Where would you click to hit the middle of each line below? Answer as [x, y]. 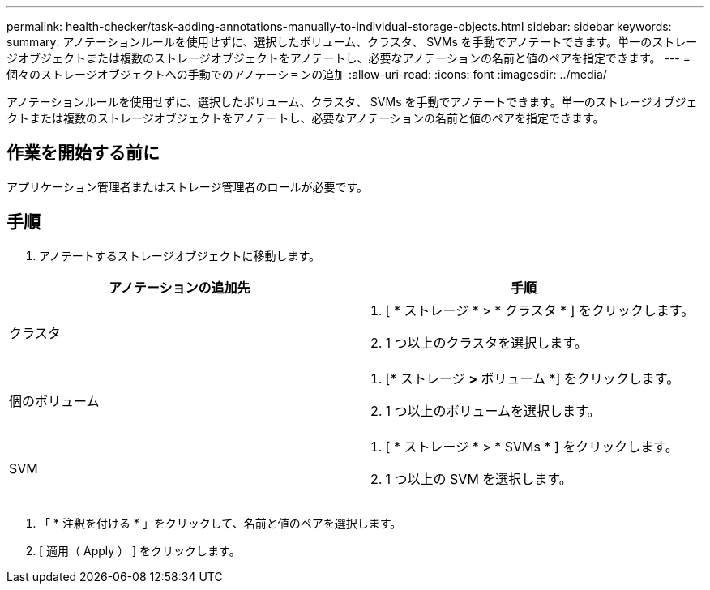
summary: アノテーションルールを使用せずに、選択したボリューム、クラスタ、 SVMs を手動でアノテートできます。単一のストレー [352, 42]
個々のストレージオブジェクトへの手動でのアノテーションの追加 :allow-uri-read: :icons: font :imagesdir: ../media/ [307, 74]
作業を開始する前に [83, 153]
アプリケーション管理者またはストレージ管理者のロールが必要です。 [188, 186]
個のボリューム [54, 401]
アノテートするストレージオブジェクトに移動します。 [180, 255]
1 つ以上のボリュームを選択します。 [493, 410]
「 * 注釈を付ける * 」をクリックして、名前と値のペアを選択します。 [220, 523]
